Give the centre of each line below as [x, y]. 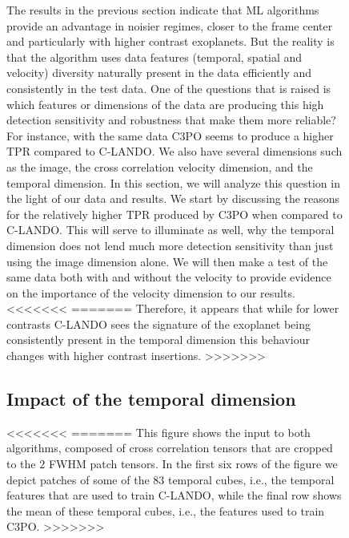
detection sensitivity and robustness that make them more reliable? [171, 120]
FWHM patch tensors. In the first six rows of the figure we [193, 464]
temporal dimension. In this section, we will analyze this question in [173, 182]
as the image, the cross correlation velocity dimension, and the [160, 166]
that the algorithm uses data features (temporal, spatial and [154, 57]
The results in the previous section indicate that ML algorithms [163, 10]
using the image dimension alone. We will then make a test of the [167, 261]
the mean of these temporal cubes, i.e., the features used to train [166, 510]
